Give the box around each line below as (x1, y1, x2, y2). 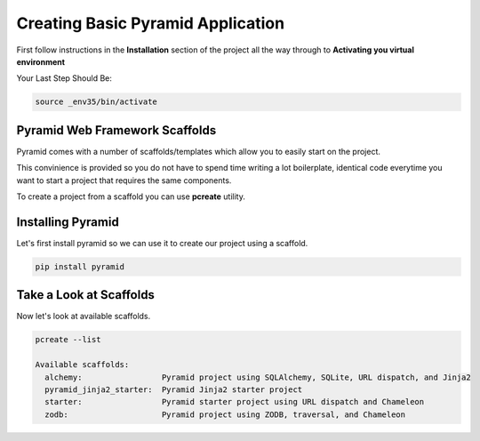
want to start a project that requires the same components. (16, 174, 232, 186)
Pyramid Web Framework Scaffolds (16, 123, 217, 138)
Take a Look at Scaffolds (16, 287, 156, 302)
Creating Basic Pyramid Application (16, 13, 284, 33)
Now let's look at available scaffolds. (16, 311, 151, 322)
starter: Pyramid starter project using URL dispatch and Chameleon (44, 397, 425, 407)
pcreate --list (35, 334, 101, 345)
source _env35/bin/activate (35, 97, 157, 107)
